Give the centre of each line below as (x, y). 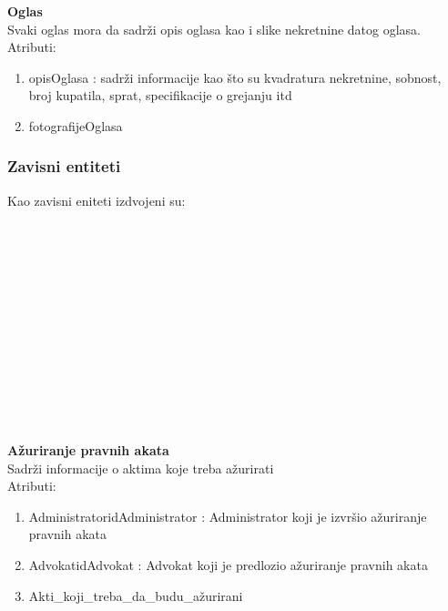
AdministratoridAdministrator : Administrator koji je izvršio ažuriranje (228, 516)
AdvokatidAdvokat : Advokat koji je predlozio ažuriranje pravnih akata (228, 565)
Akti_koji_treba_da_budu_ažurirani (136, 595)
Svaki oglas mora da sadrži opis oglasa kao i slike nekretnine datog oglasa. (214, 29)
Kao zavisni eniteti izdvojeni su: (97, 200)
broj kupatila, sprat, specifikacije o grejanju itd (160, 95)
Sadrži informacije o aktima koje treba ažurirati (141, 468)
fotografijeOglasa (76, 125)
